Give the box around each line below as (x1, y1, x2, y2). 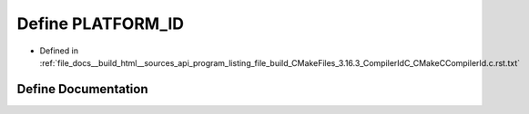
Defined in (39, 45, 79, 56)
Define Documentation (16, 81, 148, 97)
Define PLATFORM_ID (16, 14, 185, 33)
